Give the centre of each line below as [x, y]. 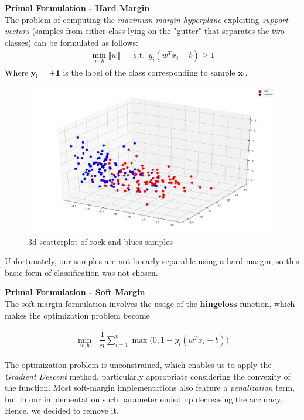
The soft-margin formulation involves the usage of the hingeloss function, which [150, 304]
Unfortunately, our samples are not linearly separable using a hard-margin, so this [152, 261]
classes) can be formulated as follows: [71, 42]
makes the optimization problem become [77, 315]
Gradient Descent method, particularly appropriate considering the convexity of [148, 376]
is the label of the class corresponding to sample [149, 72]
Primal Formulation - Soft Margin [75, 292]
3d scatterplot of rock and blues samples [100, 241]
